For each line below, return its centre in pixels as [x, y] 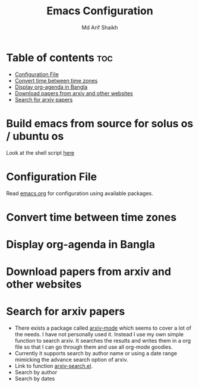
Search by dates [35, 378]
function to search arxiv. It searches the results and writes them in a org [103, 341]
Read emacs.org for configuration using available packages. [80, 193]
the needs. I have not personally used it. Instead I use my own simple [99, 334]
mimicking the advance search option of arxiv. [71, 360]
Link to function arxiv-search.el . [54, 366]
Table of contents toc [59, 57]
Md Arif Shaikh [100, 27]
